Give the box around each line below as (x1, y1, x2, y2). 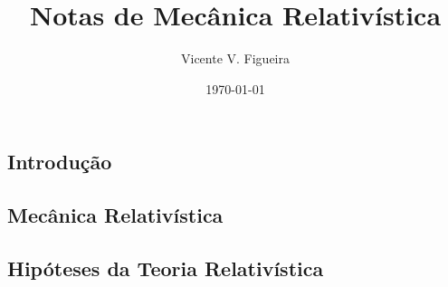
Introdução (7, 148, 112, 176)
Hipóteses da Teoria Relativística (7, 254, 324, 282)
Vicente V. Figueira (180, 49, 290, 68)
